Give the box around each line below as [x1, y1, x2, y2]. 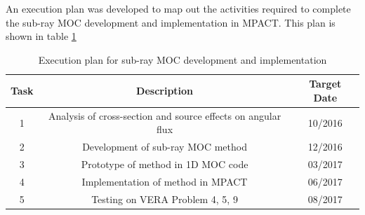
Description [136, 83, 194, 98]
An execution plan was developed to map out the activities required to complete [6, 1, 351, 15]
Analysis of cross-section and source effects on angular [48, 108, 281, 123]
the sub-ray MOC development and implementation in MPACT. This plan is [6, 15, 336, 29]
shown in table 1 [6, 29, 77, 43]
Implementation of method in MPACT [81, 174, 248, 188]
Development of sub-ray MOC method [82, 139, 247, 154]
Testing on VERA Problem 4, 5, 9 [91, 191, 238, 206]
